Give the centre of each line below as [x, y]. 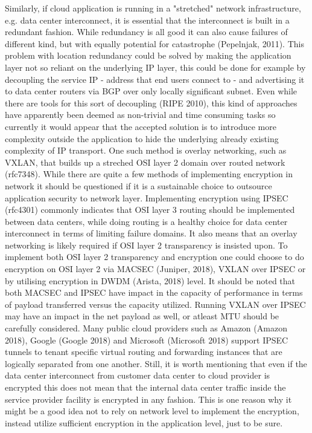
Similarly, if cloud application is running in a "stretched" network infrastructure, [153, 8]
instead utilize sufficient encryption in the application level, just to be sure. [144, 422]
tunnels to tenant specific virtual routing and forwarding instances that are [144, 352]
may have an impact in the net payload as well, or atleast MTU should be [142, 316]
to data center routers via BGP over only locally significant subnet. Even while [151, 91]
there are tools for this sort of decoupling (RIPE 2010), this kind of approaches [151, 103]
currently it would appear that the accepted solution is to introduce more [141, 126]
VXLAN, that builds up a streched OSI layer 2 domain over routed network [145, 162]
